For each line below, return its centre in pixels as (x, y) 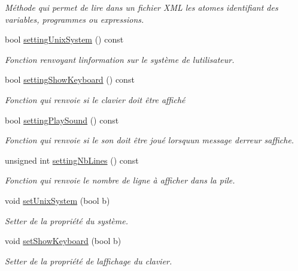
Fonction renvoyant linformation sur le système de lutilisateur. (120, 59)
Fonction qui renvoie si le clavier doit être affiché (95, 99)
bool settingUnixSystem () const (64, 39)
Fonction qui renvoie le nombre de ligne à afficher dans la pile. (120, 180)
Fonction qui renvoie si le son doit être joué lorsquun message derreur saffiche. (150, 140)
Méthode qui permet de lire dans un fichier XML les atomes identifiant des (142, 7)
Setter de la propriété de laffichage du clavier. (89, 261)
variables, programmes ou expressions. (74, 19)
